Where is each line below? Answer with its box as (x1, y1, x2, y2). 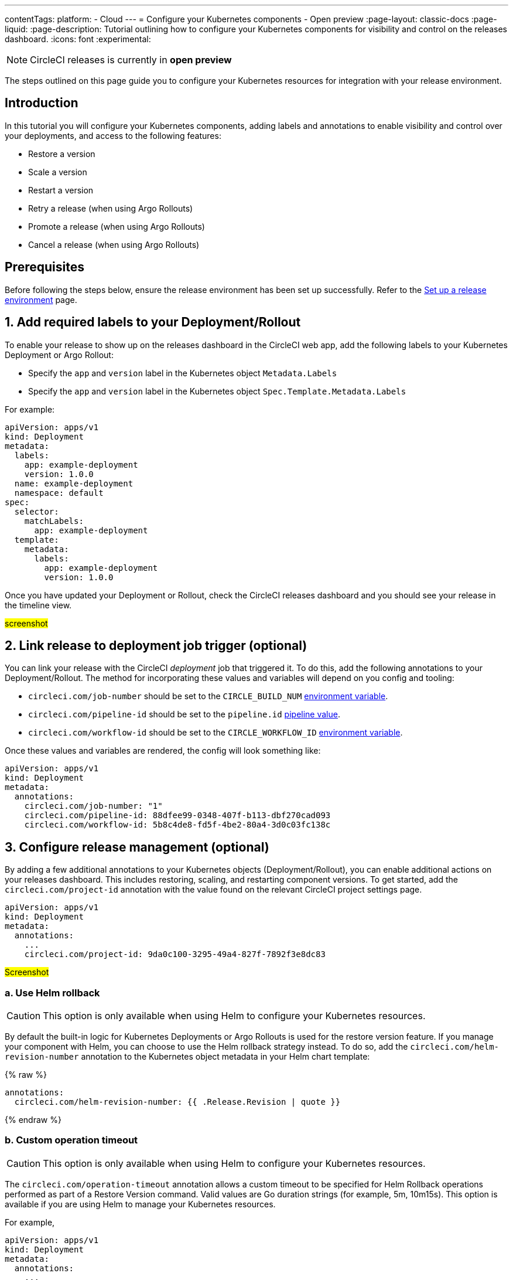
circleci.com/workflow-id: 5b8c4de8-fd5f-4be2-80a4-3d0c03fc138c (24, 820, 331, 830)
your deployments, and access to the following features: (5, 130, 221, 141)
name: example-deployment (14, 478, 134, 488)
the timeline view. (5, 600, 72, 610)
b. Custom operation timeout (5, 1134, 138, 1146)
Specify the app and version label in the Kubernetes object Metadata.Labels (28, 367, 337, 378)
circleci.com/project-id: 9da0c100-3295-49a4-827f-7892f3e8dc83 (24, 949, 326, 959)
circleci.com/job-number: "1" (24, 801, 163, 811)
